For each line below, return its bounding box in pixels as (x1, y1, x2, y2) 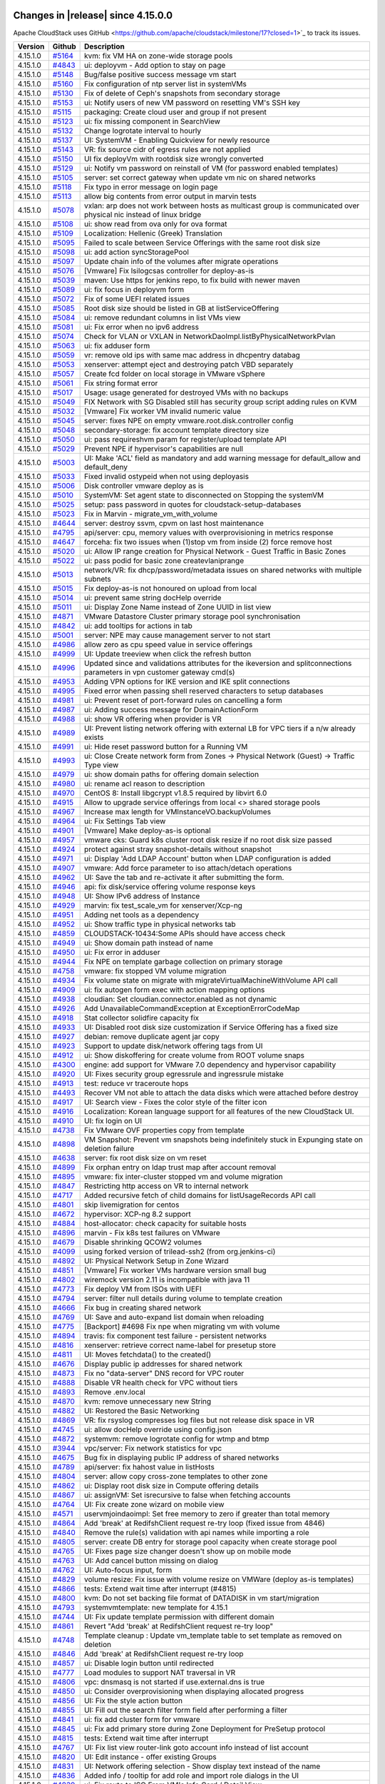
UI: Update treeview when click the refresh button (84, 649, 252, 659)
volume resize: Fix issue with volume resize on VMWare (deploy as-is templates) (84, 1574, 354, 1584)
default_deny (84, 462, 128, 472)
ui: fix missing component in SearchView (84, 116, 221, 126)
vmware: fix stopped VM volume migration (84, 966, 227, 975)
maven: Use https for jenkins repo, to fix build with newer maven (84, 275, 301, 285)
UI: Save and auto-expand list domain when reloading (84, 1312, 265, 1322)
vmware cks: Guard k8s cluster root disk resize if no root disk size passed (84, 835, 332, 845)
